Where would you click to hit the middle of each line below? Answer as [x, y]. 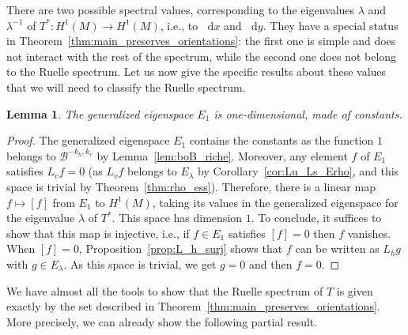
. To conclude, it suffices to [316, 218]
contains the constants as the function [281, 140]
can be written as [337, 248]
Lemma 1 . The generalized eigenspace [100, 113]
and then [271, 263]
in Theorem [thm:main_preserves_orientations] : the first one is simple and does [201, 41]
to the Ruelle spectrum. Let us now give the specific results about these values [196, 72]
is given [355, 290]
